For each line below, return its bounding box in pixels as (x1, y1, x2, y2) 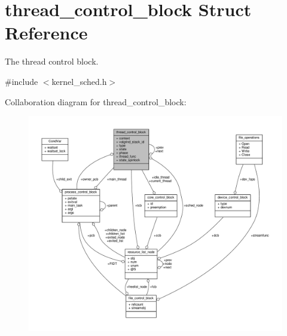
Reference (5, 20, 88, 45)
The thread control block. (5, 55, 99, 68)
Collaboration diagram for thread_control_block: (5, 95, 187, 108)
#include (5, 75, 38, 87)
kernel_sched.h (51, 75, 107, 87)
